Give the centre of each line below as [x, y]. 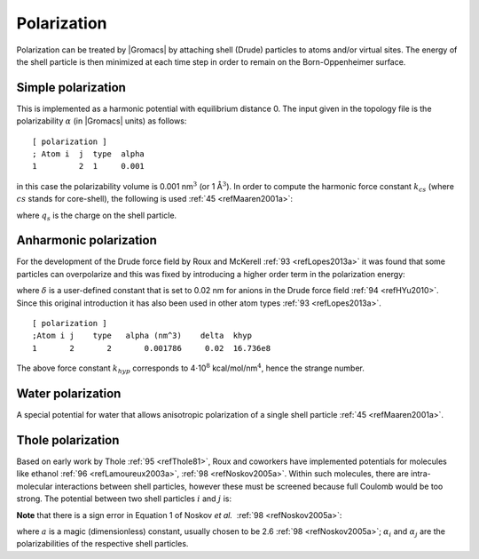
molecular [35, 486]
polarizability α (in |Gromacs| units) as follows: [102, 121]
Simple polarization [71, 88]
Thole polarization [68, 440]
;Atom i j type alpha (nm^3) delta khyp [142, 336]
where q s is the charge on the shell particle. [97, 216]
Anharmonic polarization [86, 240]
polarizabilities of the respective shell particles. [102, 544]
